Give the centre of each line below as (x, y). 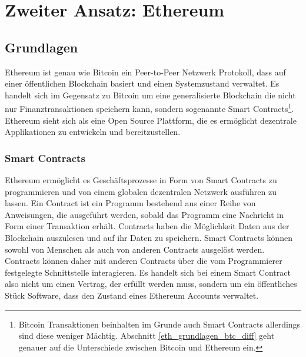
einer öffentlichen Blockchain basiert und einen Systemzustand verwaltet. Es (142, 83)
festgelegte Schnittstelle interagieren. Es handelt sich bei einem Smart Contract (148, 272)
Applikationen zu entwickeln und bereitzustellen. (93, 132)
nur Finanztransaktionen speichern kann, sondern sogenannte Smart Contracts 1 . (149, 108)
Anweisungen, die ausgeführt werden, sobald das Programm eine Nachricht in (144, 214)
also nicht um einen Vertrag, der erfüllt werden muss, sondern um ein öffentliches (151, 284)
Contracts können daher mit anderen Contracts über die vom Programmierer (144, 261)
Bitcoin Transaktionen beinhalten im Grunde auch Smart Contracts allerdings (159, 324)
